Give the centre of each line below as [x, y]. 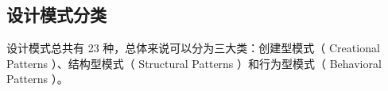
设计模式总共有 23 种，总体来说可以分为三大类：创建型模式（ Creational [193, 48]
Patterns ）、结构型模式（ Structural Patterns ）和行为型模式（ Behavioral [194, 63]
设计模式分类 [56, 15]
